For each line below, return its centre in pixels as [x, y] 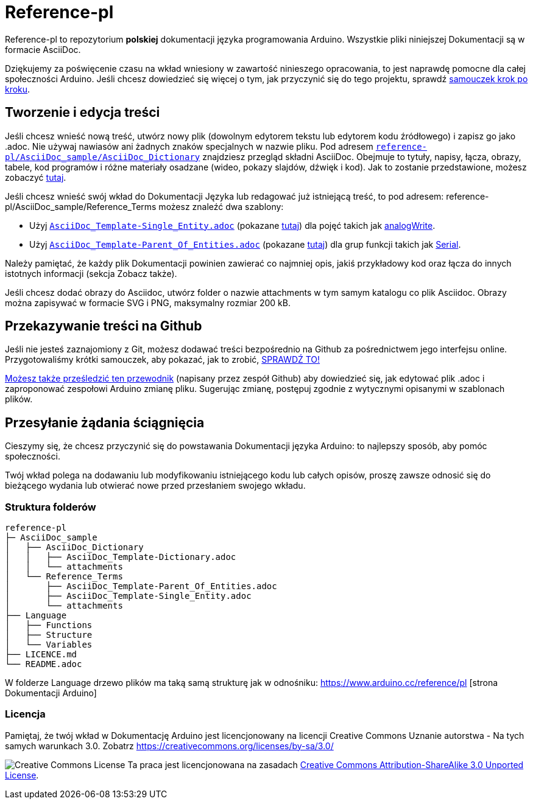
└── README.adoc [44, 664]
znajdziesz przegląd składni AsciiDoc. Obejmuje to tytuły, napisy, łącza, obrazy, [362, 156]
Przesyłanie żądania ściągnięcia [105, 422]
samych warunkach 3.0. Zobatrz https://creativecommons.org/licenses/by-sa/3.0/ [169, 746]
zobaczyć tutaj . [36, 177]
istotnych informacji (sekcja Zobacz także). [91, 273]
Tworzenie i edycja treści [83, 113]
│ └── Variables [49, 645]
